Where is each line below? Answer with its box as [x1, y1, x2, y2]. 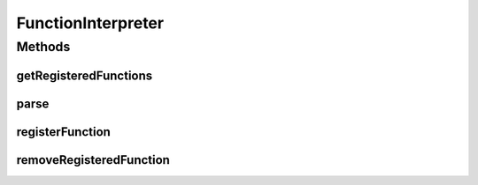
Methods [16, 39, 71, 55]
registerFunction [16, 124, 111, 139]
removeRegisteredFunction [16, 152, 170, 167]
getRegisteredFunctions [16, 68, 153, 83]
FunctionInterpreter [16, 13, 164, 33]
